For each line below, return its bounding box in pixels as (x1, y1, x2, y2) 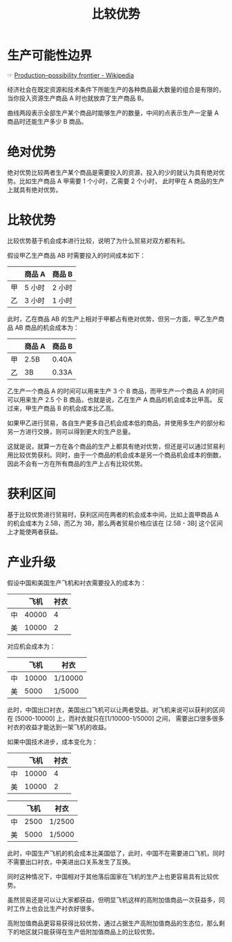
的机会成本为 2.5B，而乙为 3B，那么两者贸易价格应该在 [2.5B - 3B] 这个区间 (7, 519, 223, 527)
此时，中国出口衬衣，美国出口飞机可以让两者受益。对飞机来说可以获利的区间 (7, 706, 225, 714)
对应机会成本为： (7, 642, 56, 650)
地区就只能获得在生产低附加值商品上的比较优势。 (19, 927, 159, 936)
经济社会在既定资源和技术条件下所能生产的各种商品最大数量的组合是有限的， (7, 85, 225, 93)
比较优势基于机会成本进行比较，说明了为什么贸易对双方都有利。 (7, 236, 188, 245)
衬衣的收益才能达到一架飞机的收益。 (7, 723, 110, 731)
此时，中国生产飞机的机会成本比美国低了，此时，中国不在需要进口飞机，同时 (7, 849, 225, 857)
